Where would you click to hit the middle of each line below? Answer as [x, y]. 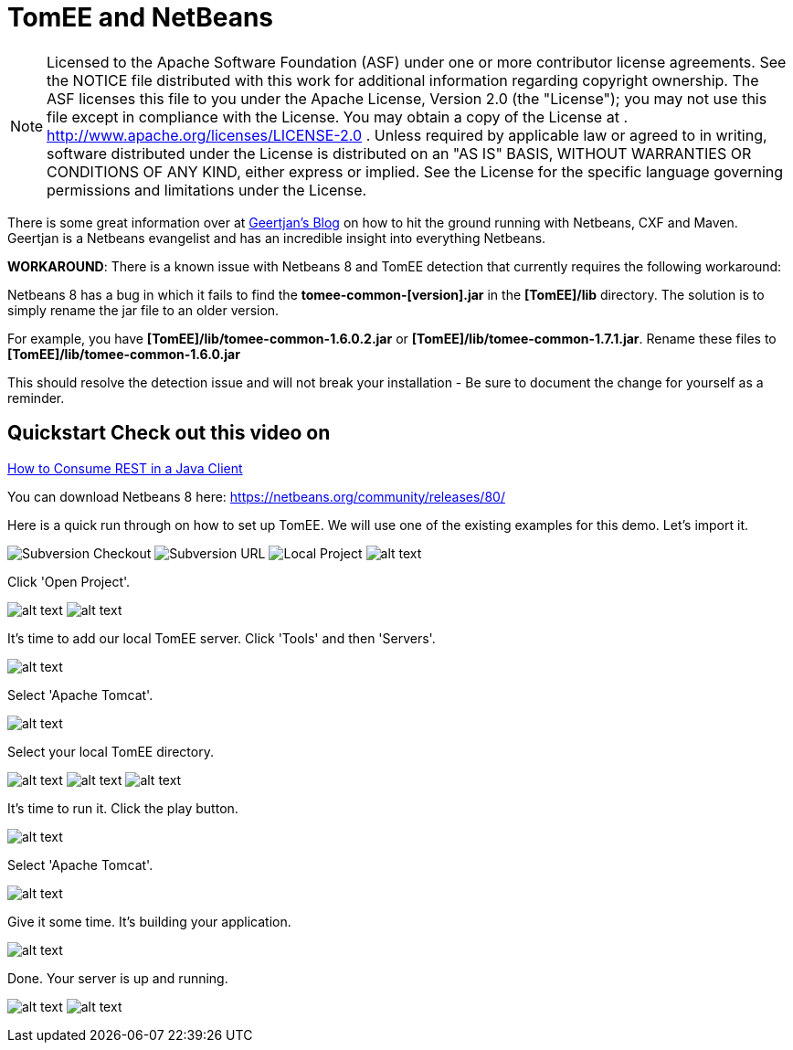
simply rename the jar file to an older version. [143, 310]
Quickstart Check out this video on [169, 433]
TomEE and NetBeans [141, 17]
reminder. [36, 398]
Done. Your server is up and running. [118, 978]
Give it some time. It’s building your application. [149, 921]
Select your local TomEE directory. [111, 751]
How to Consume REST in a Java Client [125, 468]
